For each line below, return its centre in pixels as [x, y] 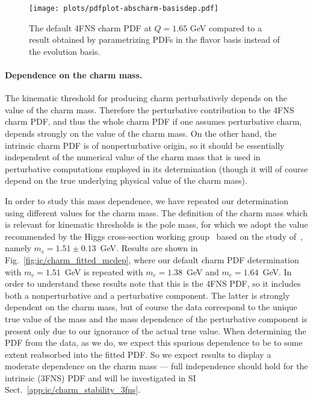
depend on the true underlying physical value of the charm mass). [126, 180]
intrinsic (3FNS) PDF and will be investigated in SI [101, 377]
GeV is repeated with [104, 271]
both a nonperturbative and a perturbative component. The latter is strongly [147, 295]
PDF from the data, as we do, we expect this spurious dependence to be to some [154, 342]
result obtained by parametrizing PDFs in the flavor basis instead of [154, 39]
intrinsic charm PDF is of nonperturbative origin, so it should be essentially [145, 145]
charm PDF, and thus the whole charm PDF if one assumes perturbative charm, [153, 121]
